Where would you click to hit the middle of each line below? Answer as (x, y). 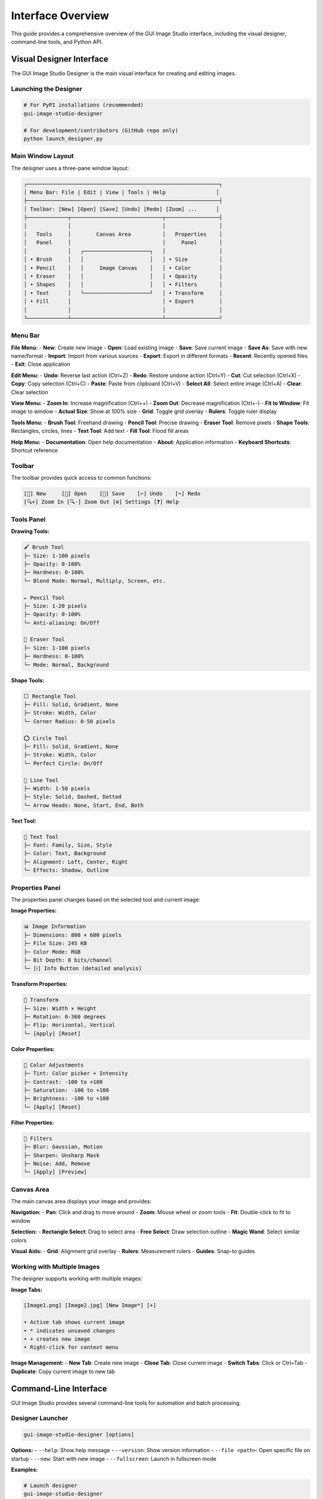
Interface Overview (60, 16)
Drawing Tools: (31, 531)
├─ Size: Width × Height (60, 1008)
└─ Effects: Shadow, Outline (66, 870)
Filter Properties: (33, 1122)
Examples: (25, 1470)
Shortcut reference (34, 450)
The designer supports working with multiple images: (77, 1279)
